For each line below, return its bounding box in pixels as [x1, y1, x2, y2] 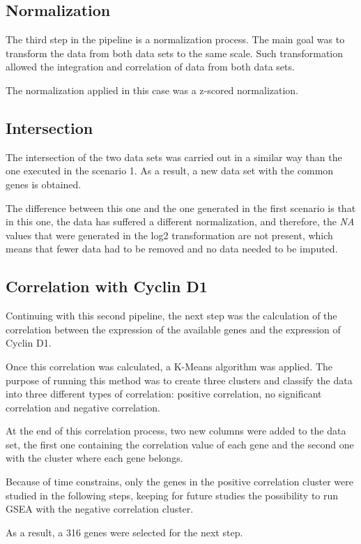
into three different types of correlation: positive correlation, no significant [6, 386, 322, 401]
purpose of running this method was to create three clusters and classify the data [6, 372, 353, 387]
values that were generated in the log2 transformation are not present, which [6, 227, 333, 242]
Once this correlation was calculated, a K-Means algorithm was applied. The [6, 358, 333, 373]
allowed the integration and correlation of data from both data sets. [6, 59, 295, 74]
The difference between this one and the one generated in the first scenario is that [6, 200, 356, 215]
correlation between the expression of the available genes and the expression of [6, 322, 341, 336]
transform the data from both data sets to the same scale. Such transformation [6, 45, 344, 60]
